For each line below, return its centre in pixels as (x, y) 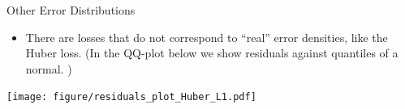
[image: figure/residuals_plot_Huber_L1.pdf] (131, 97)
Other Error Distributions (71, 10)
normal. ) (49, 68)
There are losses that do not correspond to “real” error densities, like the (207, 37)
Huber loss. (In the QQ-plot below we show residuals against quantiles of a (212, 53)
